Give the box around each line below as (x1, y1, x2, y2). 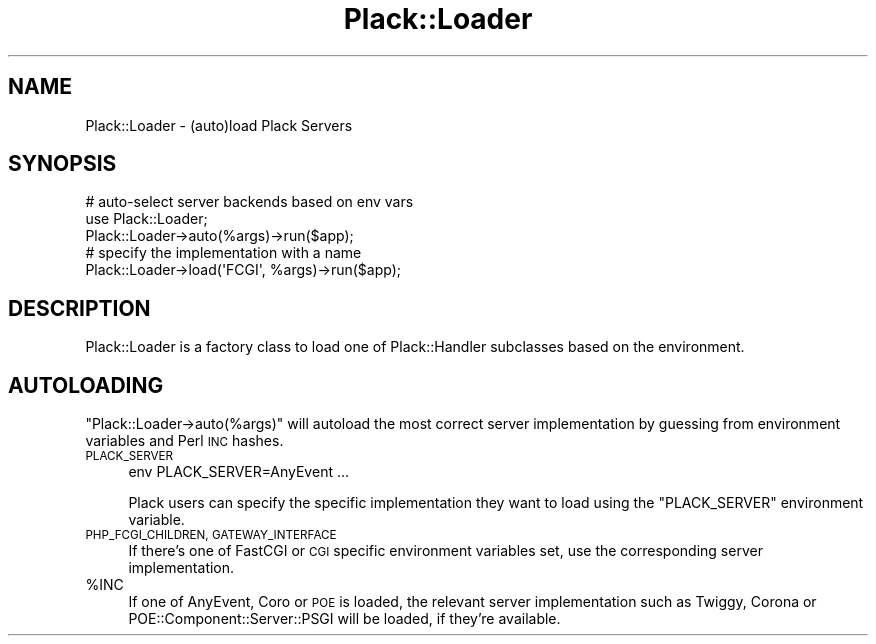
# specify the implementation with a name (85, 244, 362, 262)
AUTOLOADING (8, 372, 164, 398)
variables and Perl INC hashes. (85, 432, 284, 450)
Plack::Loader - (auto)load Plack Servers (85, 116, 353, 134)
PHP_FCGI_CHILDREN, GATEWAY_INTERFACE (85, 528, 337, 543)
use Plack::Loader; (85, 210, 208, 228)
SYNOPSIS (8, 151, 117, 177)
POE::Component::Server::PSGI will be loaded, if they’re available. (128, 610, 561, 628)
